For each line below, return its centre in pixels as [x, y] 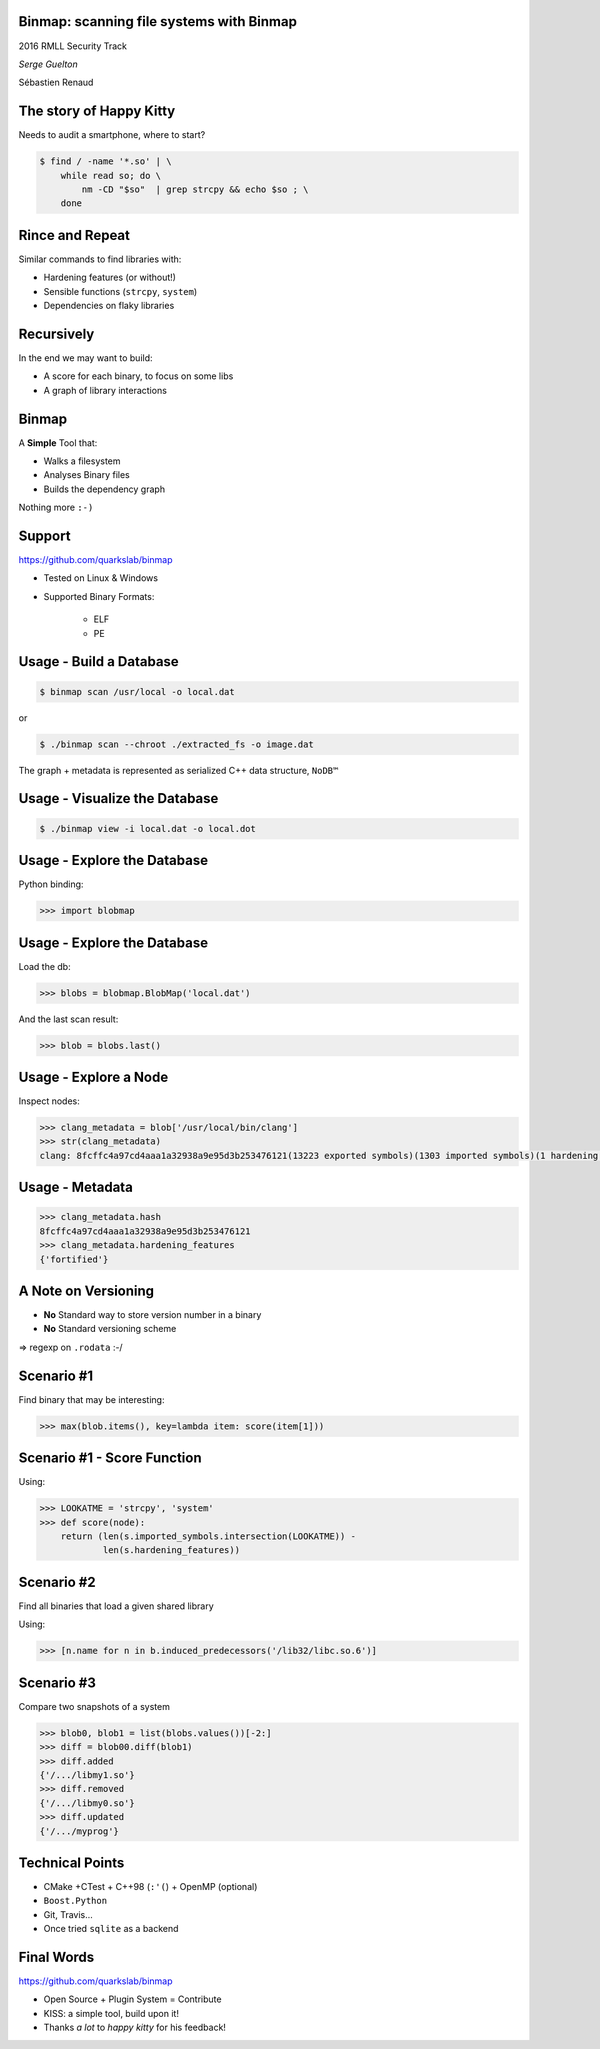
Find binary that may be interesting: [91, 1399]
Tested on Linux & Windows [101, 578]
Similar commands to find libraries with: [100, 259]
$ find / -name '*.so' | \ [105, 161]
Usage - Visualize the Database [118, 798]
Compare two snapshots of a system [94, 1706]
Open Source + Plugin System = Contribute [132, 1999]
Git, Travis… [68, 1914]
